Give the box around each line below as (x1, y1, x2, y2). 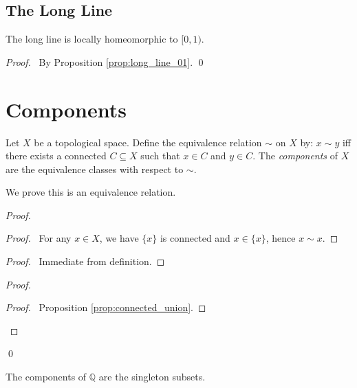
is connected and (160, 231, 230, 245)
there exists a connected (6, 148, 107, 163)
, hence (266, 231, 296, 245)
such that (140, 148, 180, 163)
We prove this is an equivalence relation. (6, 185, 176, 199)
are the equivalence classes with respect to (6, 161, 184, 176)
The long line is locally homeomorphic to (6, 32, 178, 46)
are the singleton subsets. (98, 369, 206, 384)
